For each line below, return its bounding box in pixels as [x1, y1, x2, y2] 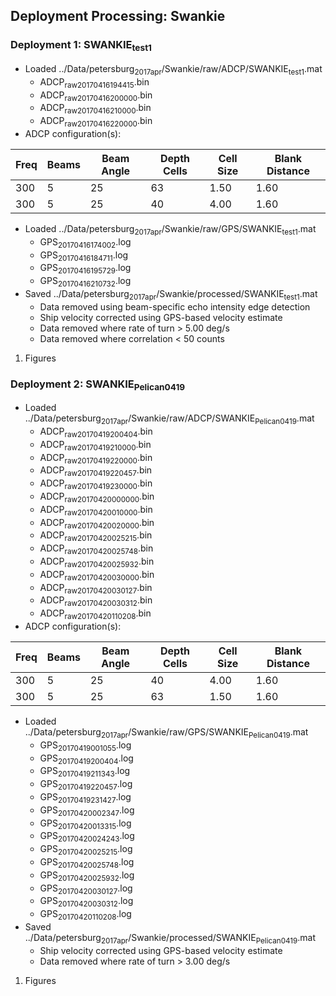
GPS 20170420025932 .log [39, 869, 135, 883]
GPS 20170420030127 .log [39, 882, 133, 896]
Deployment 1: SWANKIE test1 [10, 38, 153, 54]
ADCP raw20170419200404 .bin [39, 425, 153, 439]
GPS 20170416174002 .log [39, 235, 132, 250]
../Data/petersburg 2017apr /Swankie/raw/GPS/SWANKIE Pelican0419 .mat [24, 726, 309, 740]
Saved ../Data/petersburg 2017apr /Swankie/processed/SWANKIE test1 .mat [24, 287, 318, 302]
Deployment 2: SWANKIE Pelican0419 [10, 377, 186, 393]
